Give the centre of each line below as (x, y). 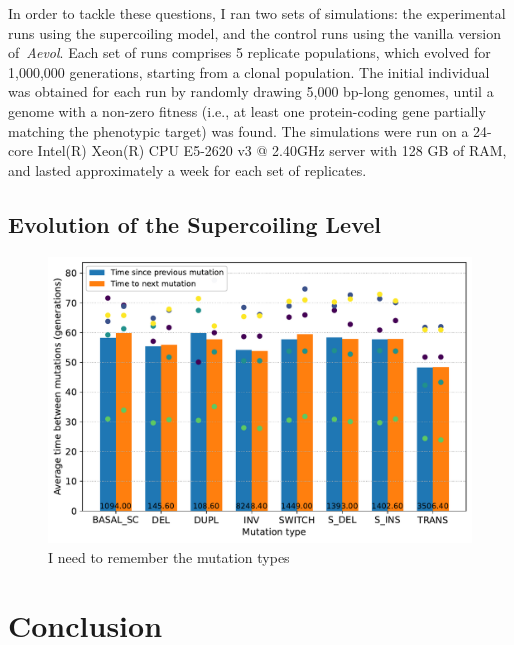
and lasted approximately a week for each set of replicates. (187, 169)
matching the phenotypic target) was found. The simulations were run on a (238, 130)
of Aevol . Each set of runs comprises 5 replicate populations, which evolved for (249, 52)
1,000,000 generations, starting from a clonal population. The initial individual (249, 71)
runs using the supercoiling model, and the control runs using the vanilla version (255, 32)
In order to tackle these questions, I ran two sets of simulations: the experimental (257, 13)
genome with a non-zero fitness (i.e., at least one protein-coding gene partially (247, 110)
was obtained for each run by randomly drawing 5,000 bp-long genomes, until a (251, 91)
